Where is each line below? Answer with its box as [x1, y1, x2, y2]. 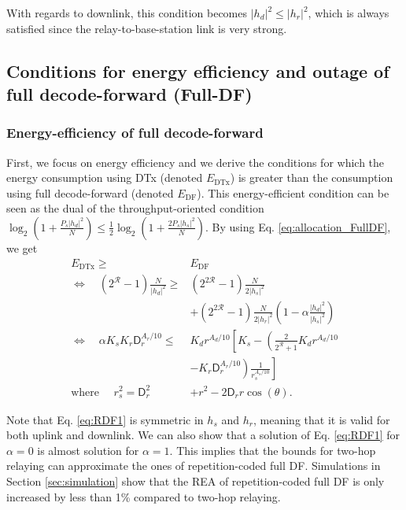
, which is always [308, 5, 389, 20]
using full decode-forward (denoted [6, 184, 174, 201]
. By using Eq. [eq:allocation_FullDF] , [205, 218, 391, 235]
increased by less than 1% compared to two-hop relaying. [6, 488, 281, 504]
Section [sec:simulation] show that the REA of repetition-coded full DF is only [6, 472, 385, 489]
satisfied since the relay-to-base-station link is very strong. [6, 20, 287, 36]
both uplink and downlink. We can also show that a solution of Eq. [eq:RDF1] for [6, 427, 400, 443]
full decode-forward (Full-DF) [6, 81, 253, 105]
